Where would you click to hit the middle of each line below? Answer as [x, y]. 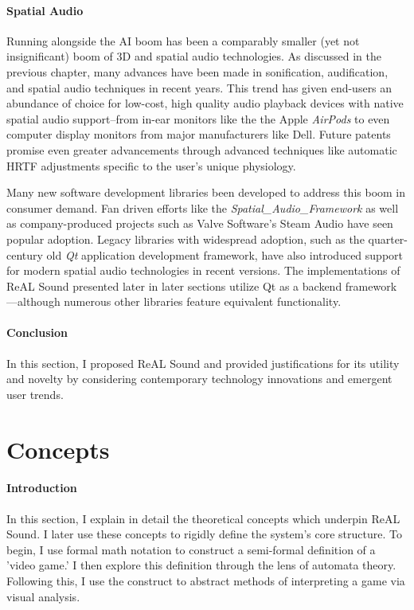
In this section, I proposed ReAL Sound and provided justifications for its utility [203, 363]
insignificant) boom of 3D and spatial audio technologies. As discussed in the [194, 56]
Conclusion [37, 332]
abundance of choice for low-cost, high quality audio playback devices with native [205, 103]
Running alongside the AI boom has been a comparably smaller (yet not [183, 40]
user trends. [35, 394]
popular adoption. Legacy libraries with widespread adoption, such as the [186, 239]
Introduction [42, 488]
